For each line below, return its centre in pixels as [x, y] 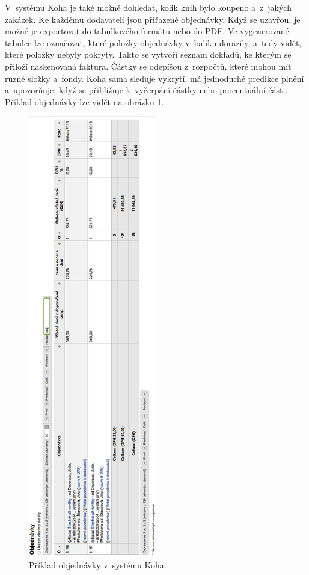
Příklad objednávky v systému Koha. [98, 565]
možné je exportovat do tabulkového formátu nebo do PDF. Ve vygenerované [147, 31]
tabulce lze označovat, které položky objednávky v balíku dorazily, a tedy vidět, [153, 42]
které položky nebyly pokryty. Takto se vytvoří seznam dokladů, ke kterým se [148, 54]
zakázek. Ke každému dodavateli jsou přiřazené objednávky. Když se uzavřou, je [153, 19]
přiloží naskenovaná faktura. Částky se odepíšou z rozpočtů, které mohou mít [148, 66]
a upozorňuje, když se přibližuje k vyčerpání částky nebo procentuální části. [146, 90]
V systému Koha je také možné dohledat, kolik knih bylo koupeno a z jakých [148, 7]
